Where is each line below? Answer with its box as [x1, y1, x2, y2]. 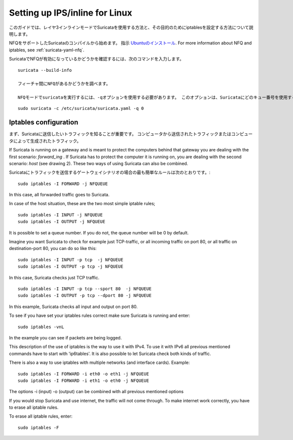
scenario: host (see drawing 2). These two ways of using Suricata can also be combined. [9, 160, 188, 166]
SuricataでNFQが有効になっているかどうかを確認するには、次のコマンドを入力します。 [9, 56, 184, 62]
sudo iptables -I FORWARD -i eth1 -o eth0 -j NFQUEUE [18, 377, 149, 383]
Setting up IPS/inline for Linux [9, 7, 132, 18]
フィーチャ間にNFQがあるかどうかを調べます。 [18, 81, 111, 86]
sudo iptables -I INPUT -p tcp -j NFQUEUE [18, 257, 124, 262]
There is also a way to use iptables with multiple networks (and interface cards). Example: [9, 359, 190, 366]
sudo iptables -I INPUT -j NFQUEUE [18, 212, 103, 217]
